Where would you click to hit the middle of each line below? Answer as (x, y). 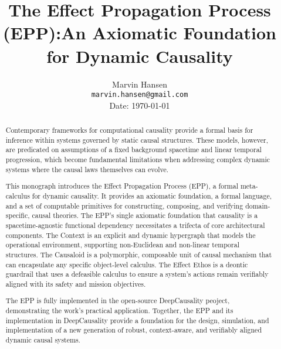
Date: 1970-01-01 (140, 105)
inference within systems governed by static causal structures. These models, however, (137, 140)
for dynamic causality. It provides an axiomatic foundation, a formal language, (152, 195)
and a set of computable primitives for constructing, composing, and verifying (124, 205)
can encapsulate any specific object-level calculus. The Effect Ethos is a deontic (127, 264)
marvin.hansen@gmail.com (140, 95)
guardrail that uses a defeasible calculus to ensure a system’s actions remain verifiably (137, 274)
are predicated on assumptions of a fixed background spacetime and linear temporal (133, 150)
